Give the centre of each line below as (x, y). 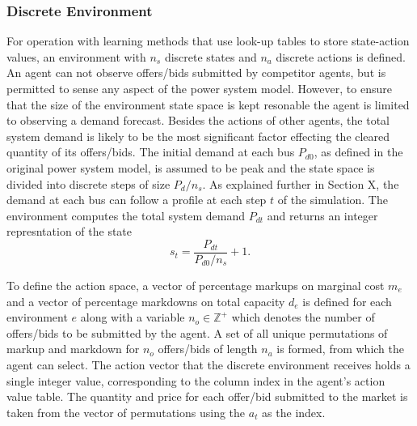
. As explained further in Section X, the (301, 183)
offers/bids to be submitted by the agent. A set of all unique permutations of (197, 332)
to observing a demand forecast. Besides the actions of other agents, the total (198, 120)
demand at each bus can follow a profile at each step (137, 200)
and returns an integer (322, 215)
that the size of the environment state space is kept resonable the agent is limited (208, 104)
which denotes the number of (303, 317)
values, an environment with (76, 56)
